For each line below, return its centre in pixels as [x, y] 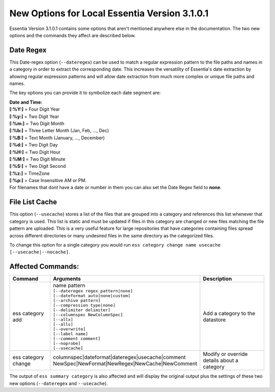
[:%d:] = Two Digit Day [34, 145]
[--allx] [63, 320]
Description [217, 279]
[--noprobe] [67, 343]
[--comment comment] [77, 339]
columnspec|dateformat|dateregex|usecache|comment [119, 357]
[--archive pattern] [77, 301]
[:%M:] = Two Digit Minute [37, 159]
